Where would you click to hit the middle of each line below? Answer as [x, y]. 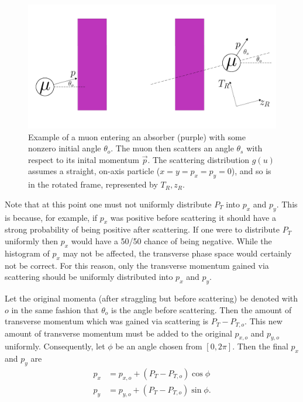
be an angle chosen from [159, 346]
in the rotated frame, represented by [93, 184]
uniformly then [32, 240]
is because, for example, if [51, 217]
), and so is [251, 171]
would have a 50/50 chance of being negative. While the [171, 240]
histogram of [27, 253]
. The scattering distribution [199, 159]
